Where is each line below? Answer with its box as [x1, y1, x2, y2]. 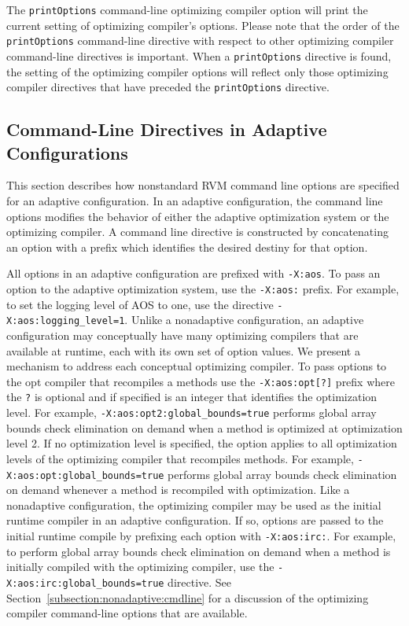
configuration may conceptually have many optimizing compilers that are [6, 327, 359, 343]
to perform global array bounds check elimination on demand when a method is [6, 543, 391, 559]
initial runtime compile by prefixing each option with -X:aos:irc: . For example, [6, 528, 396, 544]
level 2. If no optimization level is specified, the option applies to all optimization [6, 435, 397, 451]
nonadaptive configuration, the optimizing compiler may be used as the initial [6, 496, 381, 513]
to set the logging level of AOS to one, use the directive [6, 296, 274, 312]
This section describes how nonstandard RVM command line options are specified [6, 177, 400, 193]
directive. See [168, 573, 232, 590]
